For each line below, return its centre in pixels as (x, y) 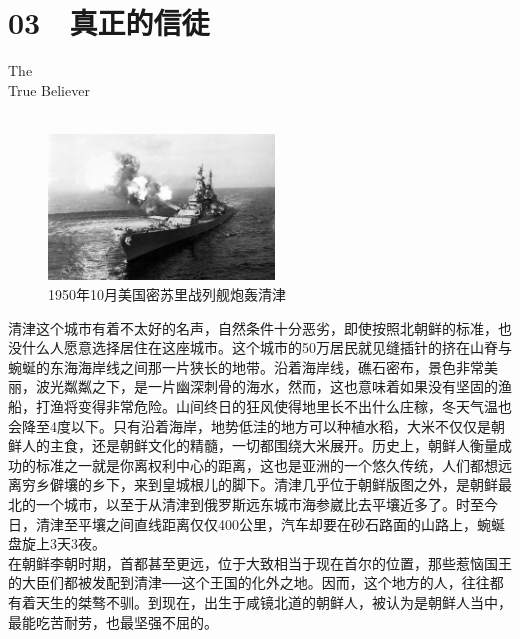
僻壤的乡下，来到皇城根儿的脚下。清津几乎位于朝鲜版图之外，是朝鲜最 (280, 484)
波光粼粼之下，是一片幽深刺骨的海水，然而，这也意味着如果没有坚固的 (266, 386)
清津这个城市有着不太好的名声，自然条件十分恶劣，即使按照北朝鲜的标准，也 (260, 327)
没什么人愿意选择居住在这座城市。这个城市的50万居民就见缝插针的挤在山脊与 (260, 347)
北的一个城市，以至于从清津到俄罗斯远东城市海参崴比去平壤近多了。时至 (246, 504)
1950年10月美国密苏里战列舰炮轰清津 (167, 294)
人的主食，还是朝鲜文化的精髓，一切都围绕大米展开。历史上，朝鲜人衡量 (259, 445)
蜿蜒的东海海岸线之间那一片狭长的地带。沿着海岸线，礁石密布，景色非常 (246, 366)
